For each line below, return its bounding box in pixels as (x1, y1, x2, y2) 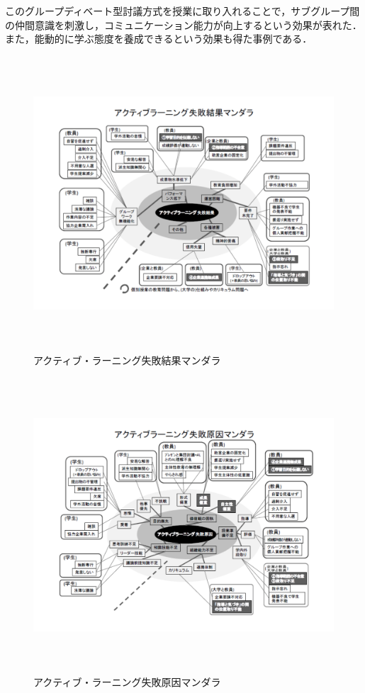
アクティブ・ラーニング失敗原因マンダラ (33, 675, 221, 689)
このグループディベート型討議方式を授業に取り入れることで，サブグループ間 (5, 4, 360, 18)
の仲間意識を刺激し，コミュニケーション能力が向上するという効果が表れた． (5, 17, 362, 32)
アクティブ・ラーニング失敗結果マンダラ (33, 353, 221, 368)
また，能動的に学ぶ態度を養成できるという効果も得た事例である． (5, 31, 313, 46)
